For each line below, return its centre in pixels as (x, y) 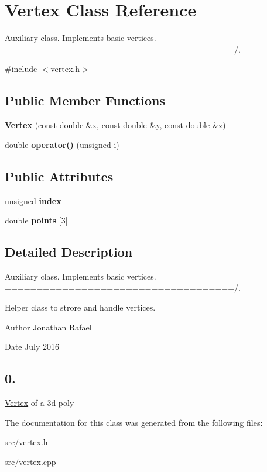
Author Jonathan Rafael (48, 327)
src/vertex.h (26, 442)
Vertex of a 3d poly (40, 403)
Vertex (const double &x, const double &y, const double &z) (115, 125)
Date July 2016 (32, 347)
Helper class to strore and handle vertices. (80, 307)
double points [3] (36, 220)
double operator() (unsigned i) (62, 144)
